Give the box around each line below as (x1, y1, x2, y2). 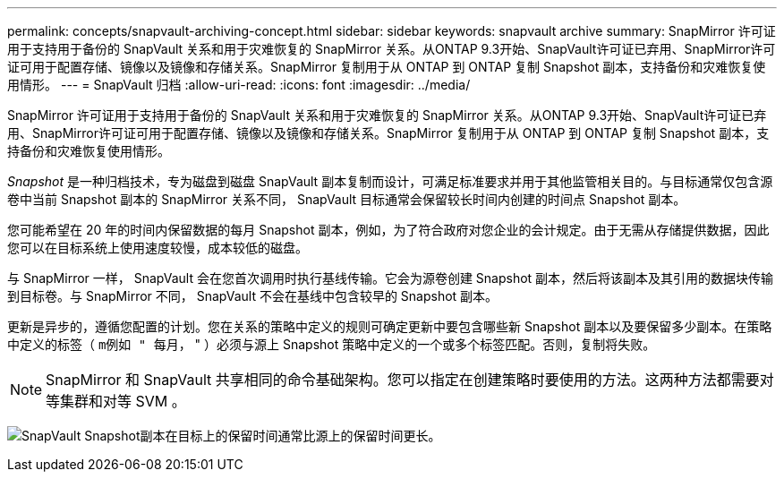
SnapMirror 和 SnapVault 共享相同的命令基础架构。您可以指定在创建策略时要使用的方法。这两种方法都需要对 (46, 371, 774, 389)
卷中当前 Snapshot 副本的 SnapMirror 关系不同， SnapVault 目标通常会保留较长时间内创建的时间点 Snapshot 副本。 (7, 192, 686, 207)
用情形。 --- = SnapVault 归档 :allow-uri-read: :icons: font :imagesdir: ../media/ (7, 77, 471, 92)
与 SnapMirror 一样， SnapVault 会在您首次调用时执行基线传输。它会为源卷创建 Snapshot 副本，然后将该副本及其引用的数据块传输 (7, 270, 774, 286)
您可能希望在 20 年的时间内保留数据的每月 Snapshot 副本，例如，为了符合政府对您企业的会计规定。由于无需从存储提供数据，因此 (7, 222, 770, 237)
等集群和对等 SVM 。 (46, 392, 186, 410)
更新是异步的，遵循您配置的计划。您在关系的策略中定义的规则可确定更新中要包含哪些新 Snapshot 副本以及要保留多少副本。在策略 (7, 319, 772, 334)
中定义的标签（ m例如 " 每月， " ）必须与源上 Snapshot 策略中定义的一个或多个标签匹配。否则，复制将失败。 (7, 337, 656, 352)
